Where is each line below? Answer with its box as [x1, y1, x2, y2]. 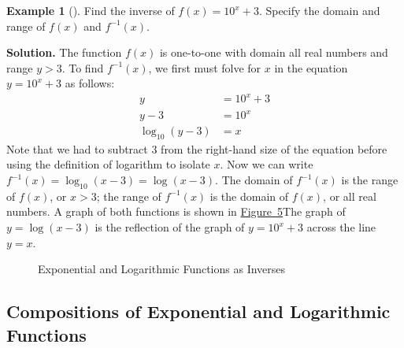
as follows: [65, 75, 115, 91]
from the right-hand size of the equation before [161, 140, 387, 157]
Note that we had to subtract [6, 140, 148, 157]
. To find [61, 59, 104, 76]
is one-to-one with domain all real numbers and [159, 44, 388, 61]
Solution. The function [6, 44, 122, 61]
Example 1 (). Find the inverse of [6, 2, 175, 18]
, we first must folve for [148, 59, 261, 76]
